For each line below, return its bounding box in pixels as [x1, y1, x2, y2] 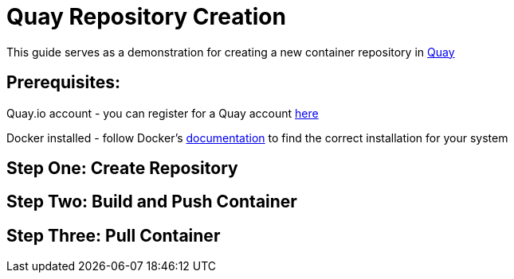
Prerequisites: [6, 72, 120, 93]
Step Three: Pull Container [6, 225, 221, 246]
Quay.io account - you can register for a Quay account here [6, 106, 319, 120]
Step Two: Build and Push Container [6, 192, 297, 212]
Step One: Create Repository [6, 158, 238, 179]
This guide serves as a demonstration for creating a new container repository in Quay [6, 45, 455, 59]
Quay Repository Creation [6, 3, 286, 30]
